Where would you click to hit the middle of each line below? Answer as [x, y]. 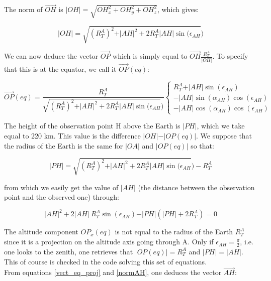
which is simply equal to [150, 56]
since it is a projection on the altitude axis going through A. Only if [109, 242]
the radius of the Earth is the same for [64, 145]
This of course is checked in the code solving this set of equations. [106, 261]
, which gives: [178, 9]
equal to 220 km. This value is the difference [72, 136]
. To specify [230, 56]
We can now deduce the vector [51, 56]
